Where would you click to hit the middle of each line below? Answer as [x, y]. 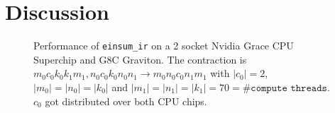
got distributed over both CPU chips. [126, 101]
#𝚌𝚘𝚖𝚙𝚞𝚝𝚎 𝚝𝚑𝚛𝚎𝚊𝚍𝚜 [285, 88]
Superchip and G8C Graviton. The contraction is [140, 59]
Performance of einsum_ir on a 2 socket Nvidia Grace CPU [164, 46]
